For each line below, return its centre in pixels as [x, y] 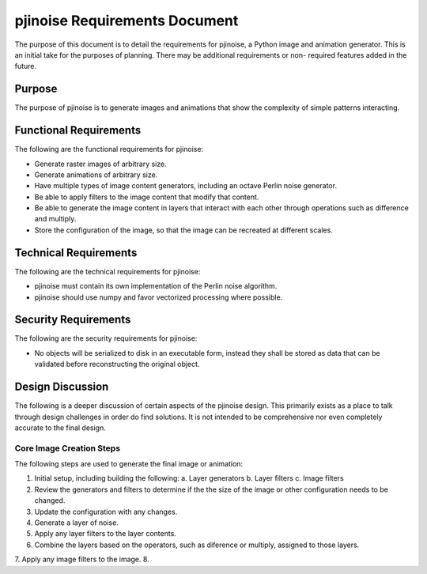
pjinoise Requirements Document [127, 21]
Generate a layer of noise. [76, 523]
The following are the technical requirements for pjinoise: [108, 271]
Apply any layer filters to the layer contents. [106, 534]
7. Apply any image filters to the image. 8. [82, 559]
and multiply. [55, 219]
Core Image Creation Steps [68, 448]
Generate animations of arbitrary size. [96, 175]
